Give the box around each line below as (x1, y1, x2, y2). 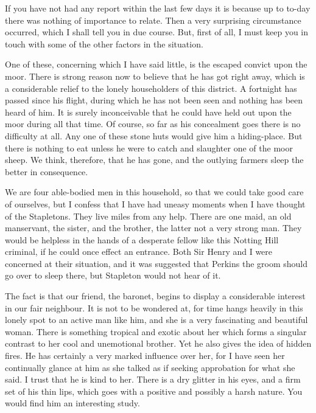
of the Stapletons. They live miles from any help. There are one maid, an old (5, 209, 292, 222)
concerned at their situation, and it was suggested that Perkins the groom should (5, 257, 308, 269)
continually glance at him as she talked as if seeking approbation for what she (5, 361, 295, 373)
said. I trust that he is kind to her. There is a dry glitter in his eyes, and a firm (5, 373, 301, 386)
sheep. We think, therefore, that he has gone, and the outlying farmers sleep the (5, 153, 304, 166)
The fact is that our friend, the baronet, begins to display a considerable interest (5, 290, 306, 302)
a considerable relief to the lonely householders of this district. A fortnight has (5, 82, 297, 94)
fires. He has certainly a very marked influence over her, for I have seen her (5, 349, 285, 362)
